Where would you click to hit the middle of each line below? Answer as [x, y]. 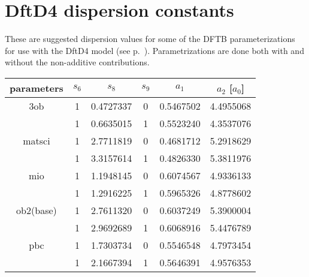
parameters [37, 88]
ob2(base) [37, 210]
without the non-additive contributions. [77, 62]
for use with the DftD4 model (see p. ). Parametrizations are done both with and [154, 50]
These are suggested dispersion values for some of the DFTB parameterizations [150, 39]
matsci [37, 140]
